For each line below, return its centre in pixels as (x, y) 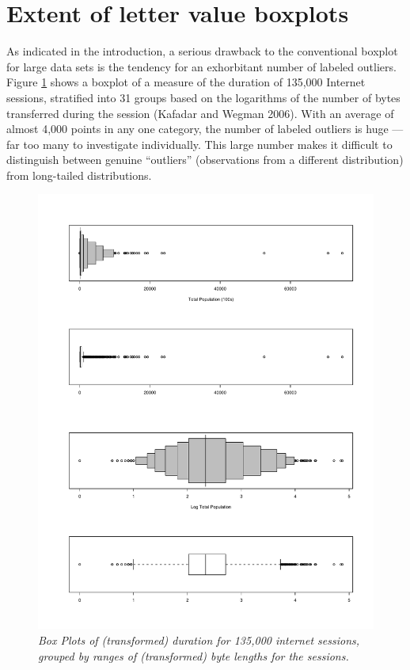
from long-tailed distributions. (79, 175)
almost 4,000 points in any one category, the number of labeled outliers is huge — (205, 129)
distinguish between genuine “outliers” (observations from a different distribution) (205, 160)
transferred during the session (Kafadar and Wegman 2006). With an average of (200, 113)
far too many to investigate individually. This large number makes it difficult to (199, 144)
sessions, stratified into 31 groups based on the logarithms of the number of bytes (203, 97)
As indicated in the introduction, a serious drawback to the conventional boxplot (202, 51)
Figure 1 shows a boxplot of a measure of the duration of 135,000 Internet (186, 82)
